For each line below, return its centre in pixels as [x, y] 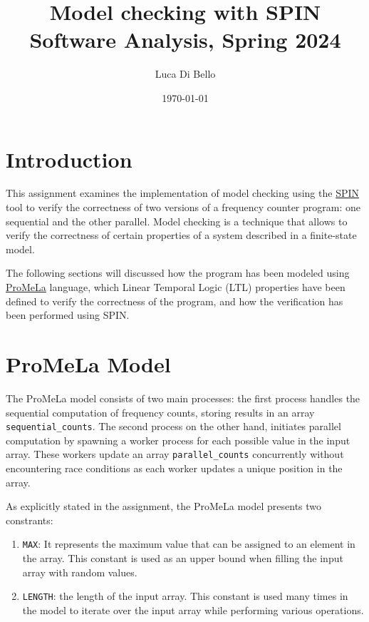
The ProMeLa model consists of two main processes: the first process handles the [183, 398]
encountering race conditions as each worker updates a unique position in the [174, 468]
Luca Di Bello [185, 74]
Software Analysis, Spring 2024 [185, 40]
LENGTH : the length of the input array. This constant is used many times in [185, 596]
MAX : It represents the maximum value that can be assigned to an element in [189, 544]
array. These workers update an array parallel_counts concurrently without [175, 454]
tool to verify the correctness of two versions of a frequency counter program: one [183, 207]
